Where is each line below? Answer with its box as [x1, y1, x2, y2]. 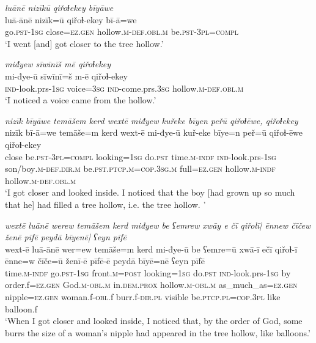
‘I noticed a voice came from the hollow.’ [5, 94, 156, 106]
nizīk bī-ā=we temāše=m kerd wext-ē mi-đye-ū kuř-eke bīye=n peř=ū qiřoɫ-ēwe [5, 126, 303, 139]
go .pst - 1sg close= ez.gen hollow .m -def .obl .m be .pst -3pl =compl [5, 25, 239, 38]
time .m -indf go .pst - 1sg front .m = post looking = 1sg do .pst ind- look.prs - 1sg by [5, 266, 291, 279]
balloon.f [5, 302, 37, 315]
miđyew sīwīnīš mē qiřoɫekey [5, 57, 111, 70]
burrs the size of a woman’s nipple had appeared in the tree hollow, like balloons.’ [5, 326, 310, 339]
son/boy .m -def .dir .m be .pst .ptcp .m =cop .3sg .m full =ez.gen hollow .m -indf [5, 162, 276, 175]
